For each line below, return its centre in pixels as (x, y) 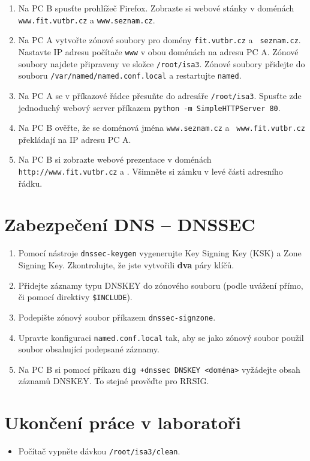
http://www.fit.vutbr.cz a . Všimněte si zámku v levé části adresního (151, 171)
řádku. (30, 183)
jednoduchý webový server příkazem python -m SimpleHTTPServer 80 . (149, 107)
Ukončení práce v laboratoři (123, 422)
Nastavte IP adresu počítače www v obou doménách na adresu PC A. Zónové (158, 51)
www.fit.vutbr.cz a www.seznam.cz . (87, 20)
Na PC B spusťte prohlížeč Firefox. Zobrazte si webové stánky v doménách (156, 8)
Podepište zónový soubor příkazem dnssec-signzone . (117, 317)
